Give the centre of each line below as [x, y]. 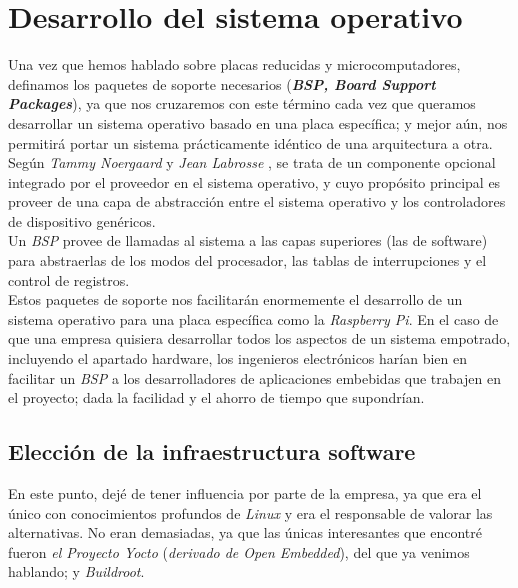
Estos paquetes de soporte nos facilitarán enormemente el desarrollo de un [235, 299]
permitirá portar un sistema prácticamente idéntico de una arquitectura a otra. [250, 142]
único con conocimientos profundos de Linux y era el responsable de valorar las [250, 512]
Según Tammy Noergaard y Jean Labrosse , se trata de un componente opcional [252, 162]
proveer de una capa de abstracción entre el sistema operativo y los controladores [257, 201]
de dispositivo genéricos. [82, 220]
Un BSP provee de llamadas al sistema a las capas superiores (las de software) [248, 240]
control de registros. [69, 279]
